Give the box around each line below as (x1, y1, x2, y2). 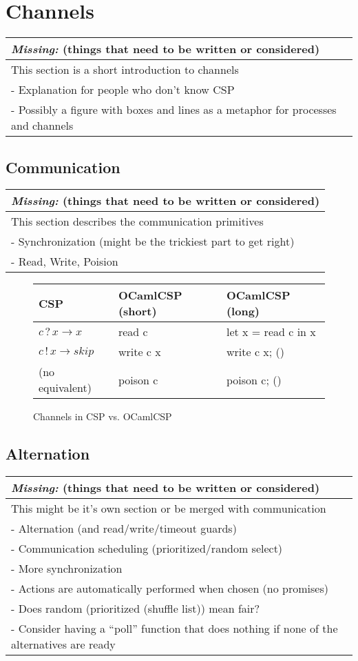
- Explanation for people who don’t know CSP (11, 81, 235, 98)
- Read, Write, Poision (11, 253, 118, 270)
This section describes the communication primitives (11, 213, 264, 230)
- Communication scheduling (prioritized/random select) (11, 540, 283, 557)
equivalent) (39, 379, 92, 396)
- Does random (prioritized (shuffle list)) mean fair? (11, 600, 260, 617)
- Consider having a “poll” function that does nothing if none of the (11, 620, 338, 637)
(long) (226, 303, 260, 319)
